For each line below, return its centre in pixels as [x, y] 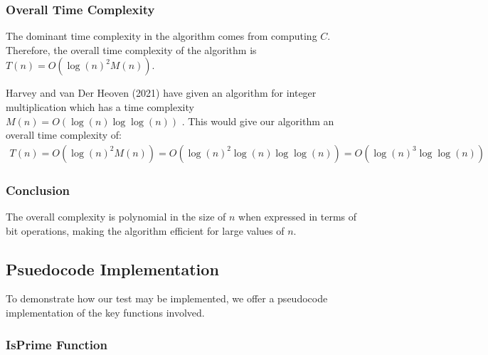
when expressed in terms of [298, 217]
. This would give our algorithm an [258, 121]
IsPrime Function [57, 344]
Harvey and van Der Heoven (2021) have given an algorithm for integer [161, 93]
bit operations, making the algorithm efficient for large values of [145, 230]
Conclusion [38, 190]
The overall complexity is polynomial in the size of [116, 217]
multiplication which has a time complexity [100, 107]
